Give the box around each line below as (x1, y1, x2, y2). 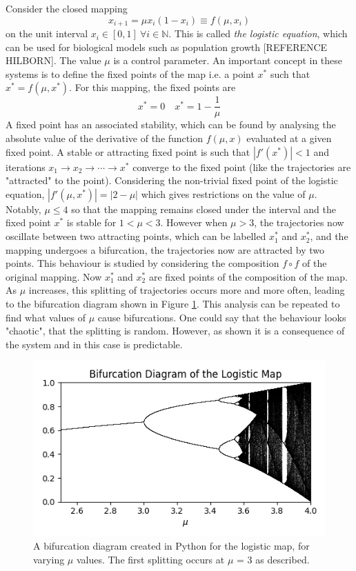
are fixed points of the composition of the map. (148, 269, 348, 283)
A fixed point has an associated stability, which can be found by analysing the (6, 117, 336, 132)
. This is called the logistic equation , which (168, 26, 348, 41)
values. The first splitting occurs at (76, 552, 225, 566)
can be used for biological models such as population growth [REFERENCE (6, 39, 328, 54)
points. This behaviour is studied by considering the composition (6, 256, 279, 270)
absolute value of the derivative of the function (6, 131, 203, 146)
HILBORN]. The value (6, 53, 101, 68)
